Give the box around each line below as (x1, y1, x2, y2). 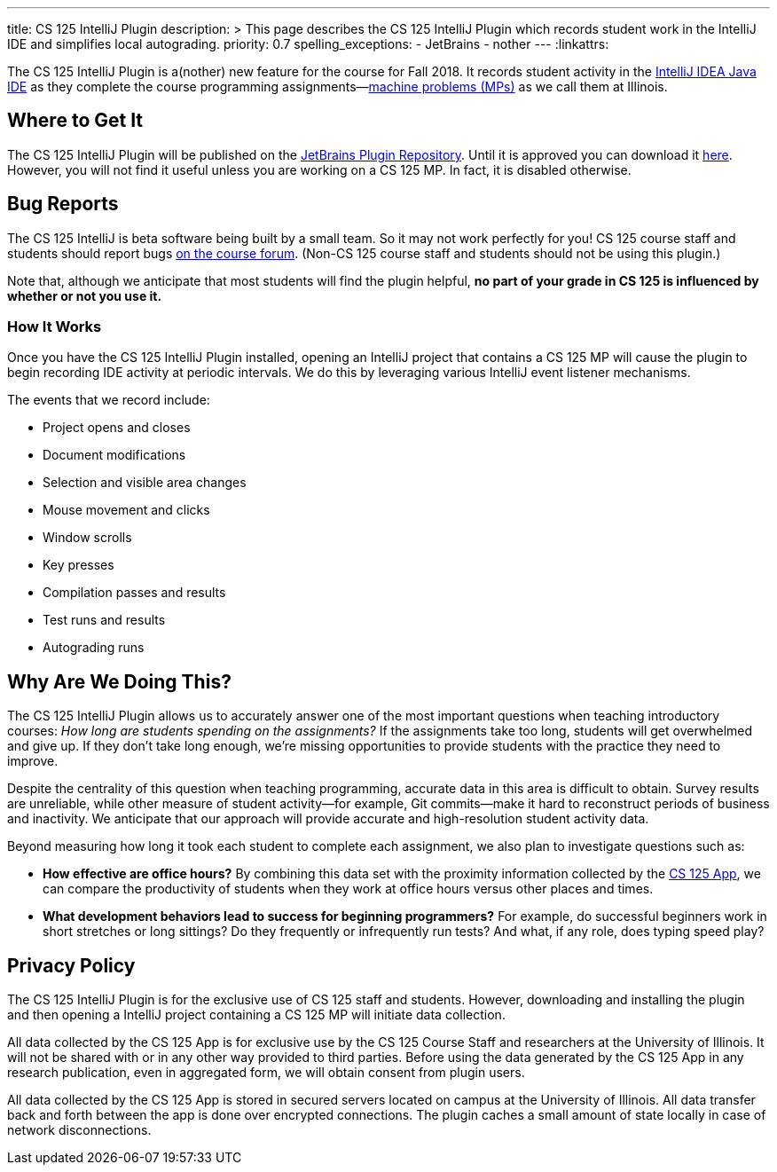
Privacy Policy (7, 954, 136, 977)
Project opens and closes (43, 420, 191, 436)
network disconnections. (7, 1122, 152, 1138)
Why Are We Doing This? (7, 670, 232, 693)
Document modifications (43, 447, 186, 463)
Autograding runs (43, 640, 145, 656)
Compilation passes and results (43, 585, 226, 601)
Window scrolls (43, 530, 132, 546)
